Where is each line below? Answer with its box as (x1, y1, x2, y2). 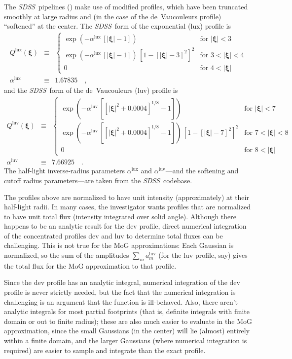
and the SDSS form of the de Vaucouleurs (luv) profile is (4, 85, 178, 95)
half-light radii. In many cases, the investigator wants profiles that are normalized (4, 201, 251, 212)
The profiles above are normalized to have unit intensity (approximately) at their (4, 192, 249, 202)
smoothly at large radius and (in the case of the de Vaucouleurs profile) (4, 11, 221, 21)
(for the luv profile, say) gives (158, 250, 248, 260)
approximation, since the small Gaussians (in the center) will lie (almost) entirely (4, 325, 250, 336)
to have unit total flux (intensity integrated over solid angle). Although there (4, 211, 236, 221)
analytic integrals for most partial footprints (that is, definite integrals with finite (4, 306, 250, 317)
